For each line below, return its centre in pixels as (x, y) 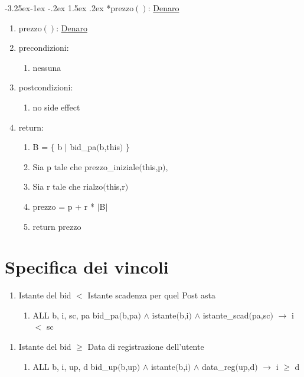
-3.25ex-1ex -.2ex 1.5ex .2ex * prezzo (69, 8)
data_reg (219, 366)
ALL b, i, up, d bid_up (75, 366)
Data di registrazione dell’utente (146, 347)
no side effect (56, 107)
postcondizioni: (46, 87)
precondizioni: (44, 48)
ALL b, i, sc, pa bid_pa (76, 315)
